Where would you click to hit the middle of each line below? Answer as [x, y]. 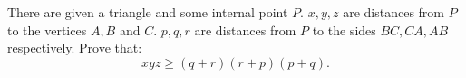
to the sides [344, 29]
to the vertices [47, 29]
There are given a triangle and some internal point [148, 12]
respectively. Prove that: [75, 48]
